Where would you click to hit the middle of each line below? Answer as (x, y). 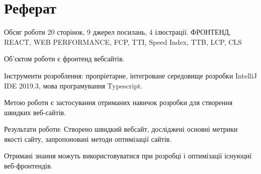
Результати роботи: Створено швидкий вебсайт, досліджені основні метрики (121, 129)
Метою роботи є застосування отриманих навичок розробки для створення (118, 102)
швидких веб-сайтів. (35, 112)
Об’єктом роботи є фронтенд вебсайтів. (64, 59)
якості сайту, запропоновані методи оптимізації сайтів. (88, 139)
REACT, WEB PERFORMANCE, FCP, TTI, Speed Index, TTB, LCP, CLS (123, 41)
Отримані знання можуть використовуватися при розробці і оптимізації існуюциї (128, 156)
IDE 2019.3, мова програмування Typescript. (73, 85)
